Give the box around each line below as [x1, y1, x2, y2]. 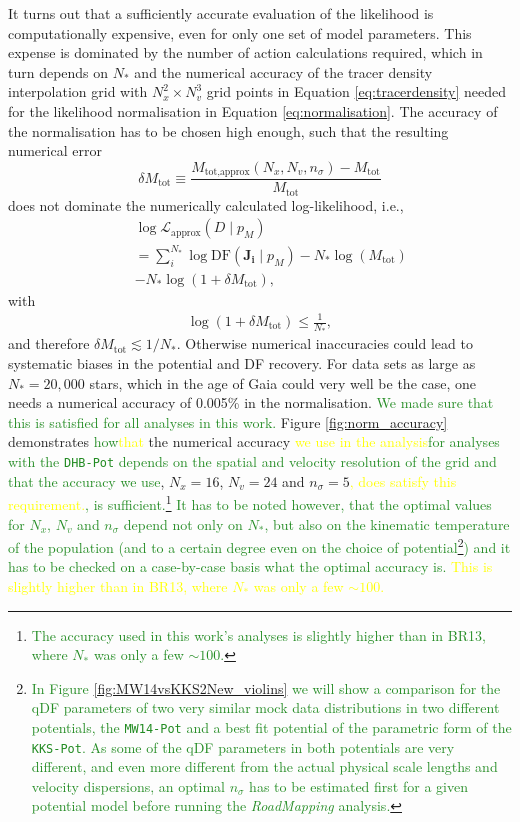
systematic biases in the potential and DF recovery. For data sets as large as [8, 353, 476, 374]
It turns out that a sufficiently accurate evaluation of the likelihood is [8, 3, 434, 23]
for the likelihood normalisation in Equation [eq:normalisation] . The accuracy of [8, 100, 498, 121]
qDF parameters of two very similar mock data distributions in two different [31, 697, 500, 718]
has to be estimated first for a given [249, 775, 468, 796]
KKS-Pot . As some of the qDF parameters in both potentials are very [31, 736, 455, 757]
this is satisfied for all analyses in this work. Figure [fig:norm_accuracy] [8, 411, 448, 432]
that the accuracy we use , [8, 470, 165, 491]
